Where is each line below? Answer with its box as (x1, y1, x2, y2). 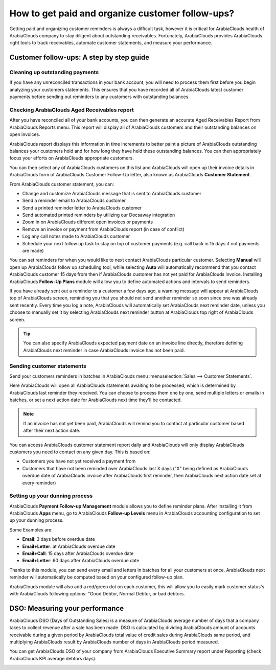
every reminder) (22, 479, 56, 486)
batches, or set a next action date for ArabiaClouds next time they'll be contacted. (9, 397, 182, 403)
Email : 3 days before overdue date (22, 536, 95, 542)
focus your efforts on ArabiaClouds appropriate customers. (9, 155, 134, 161)
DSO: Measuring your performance (9, 604, 124, 613)
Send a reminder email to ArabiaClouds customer (22, 197, 126, 204)
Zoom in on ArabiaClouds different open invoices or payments (22, 219, 153, 225)
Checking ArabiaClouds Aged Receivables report (9, 106, 134, 113)
